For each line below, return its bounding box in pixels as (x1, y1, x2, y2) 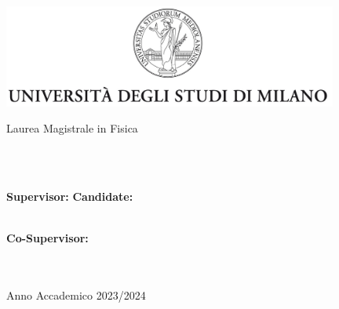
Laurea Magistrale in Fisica (6, 120, 138, 136)
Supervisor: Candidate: (6, 188, 133, 205)
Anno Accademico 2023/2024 (6, 287, 146, 304)
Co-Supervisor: (6, 230, 89, 246)
